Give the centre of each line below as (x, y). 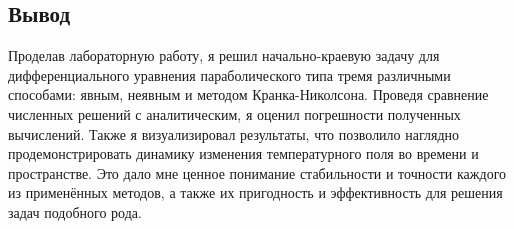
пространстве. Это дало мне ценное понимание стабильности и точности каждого (257, 172)
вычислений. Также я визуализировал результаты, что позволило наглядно (234, 133)
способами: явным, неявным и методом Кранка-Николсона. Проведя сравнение (248, 94)
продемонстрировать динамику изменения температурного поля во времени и (243, 153)
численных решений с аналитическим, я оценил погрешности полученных (234, 113)
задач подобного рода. (75, 211)
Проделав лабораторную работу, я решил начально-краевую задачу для (224, 55)
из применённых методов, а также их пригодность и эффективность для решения (255, 192)
